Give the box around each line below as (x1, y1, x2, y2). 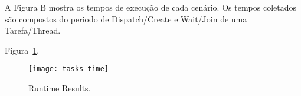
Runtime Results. (28, 82, 91, 94)
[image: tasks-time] (28, 65, 109, 74)
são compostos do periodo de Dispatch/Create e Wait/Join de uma (5, 12, 247, 25)
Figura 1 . (5, 44, 40, 56)
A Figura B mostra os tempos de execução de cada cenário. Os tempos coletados (5, 1, 296, 13)
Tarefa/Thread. (5, 24, 61, 37)
